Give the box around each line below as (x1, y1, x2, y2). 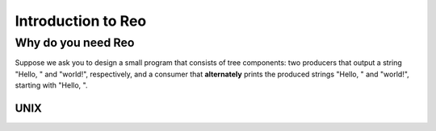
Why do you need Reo (15, 35, 135, 50)
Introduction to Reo (15, 12, 147, 30)
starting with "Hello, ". (15, 80, 88, 90)
